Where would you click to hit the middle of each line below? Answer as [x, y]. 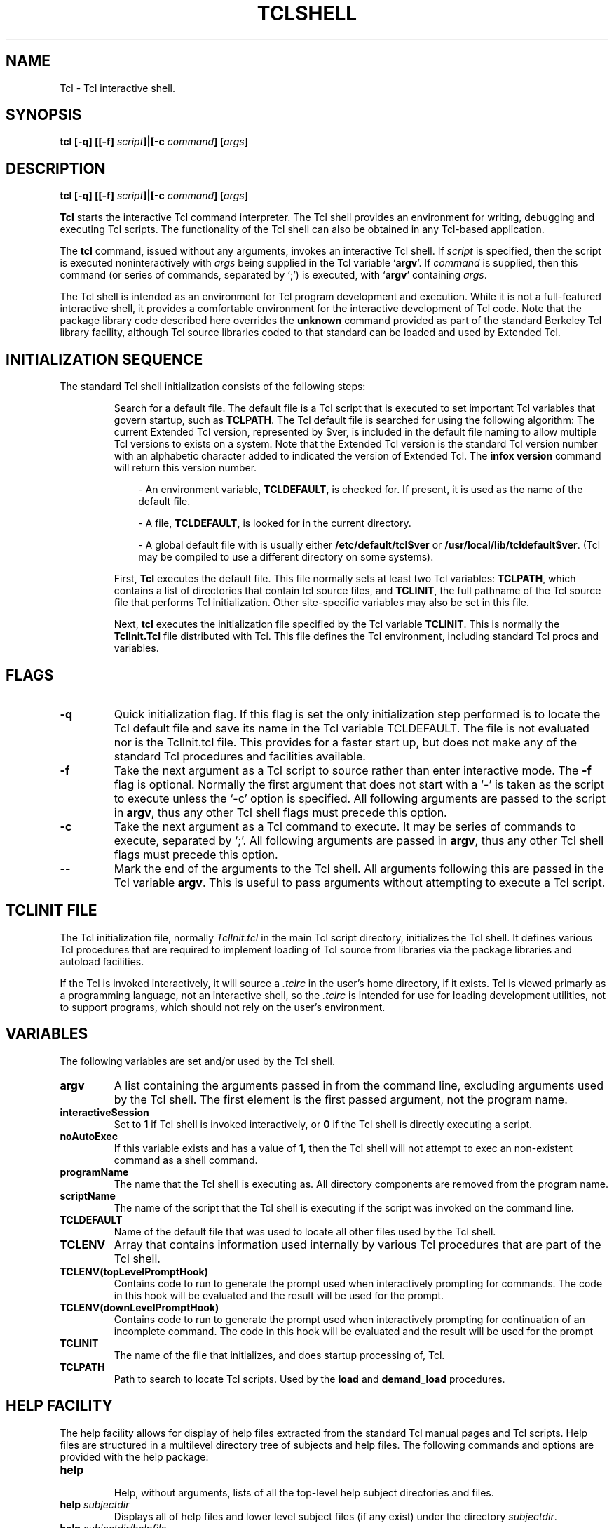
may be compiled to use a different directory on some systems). [286, 557]
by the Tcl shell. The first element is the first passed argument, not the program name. [341, 1099]
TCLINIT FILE [52, 911]
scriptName [88, 1195]
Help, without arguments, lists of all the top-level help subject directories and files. [304, 1492]
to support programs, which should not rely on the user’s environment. [223, 1007]
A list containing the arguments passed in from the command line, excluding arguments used [359, 1085]
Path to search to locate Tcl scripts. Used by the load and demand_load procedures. [309, 1379]
